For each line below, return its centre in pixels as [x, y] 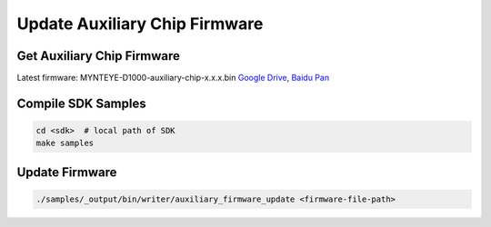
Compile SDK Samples [81, 103]
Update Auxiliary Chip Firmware [140, 24]
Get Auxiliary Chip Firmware [99, 56]
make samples [65, 143]
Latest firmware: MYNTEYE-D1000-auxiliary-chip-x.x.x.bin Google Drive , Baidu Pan [173, 78]
